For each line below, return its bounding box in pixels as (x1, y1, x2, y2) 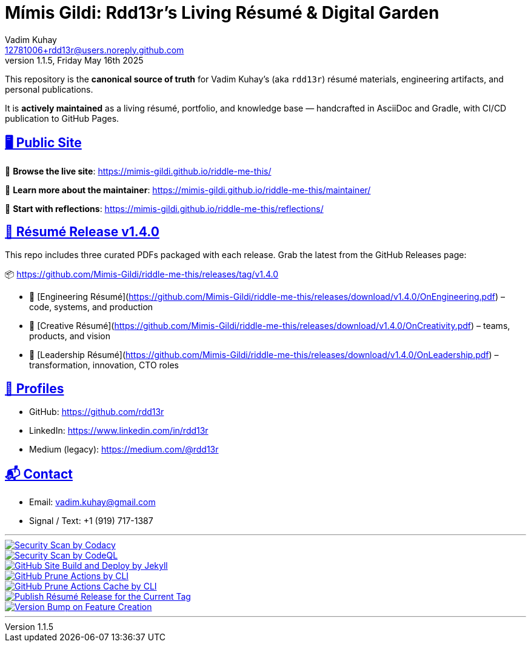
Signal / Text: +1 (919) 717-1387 (29, 516, 153, 526)
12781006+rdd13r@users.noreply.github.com (5, 44, 184, 55)
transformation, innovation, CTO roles (29, 360, 179, 371)
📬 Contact (5, 466, 73, 482)
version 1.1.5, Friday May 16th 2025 (5, 55, 144, 65)
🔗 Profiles (5, 380, 64, 396)
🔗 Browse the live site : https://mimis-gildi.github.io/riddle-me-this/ (5, 165, 272, 176)
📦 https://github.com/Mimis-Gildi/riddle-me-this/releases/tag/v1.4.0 (5, 269, 279, 280)
